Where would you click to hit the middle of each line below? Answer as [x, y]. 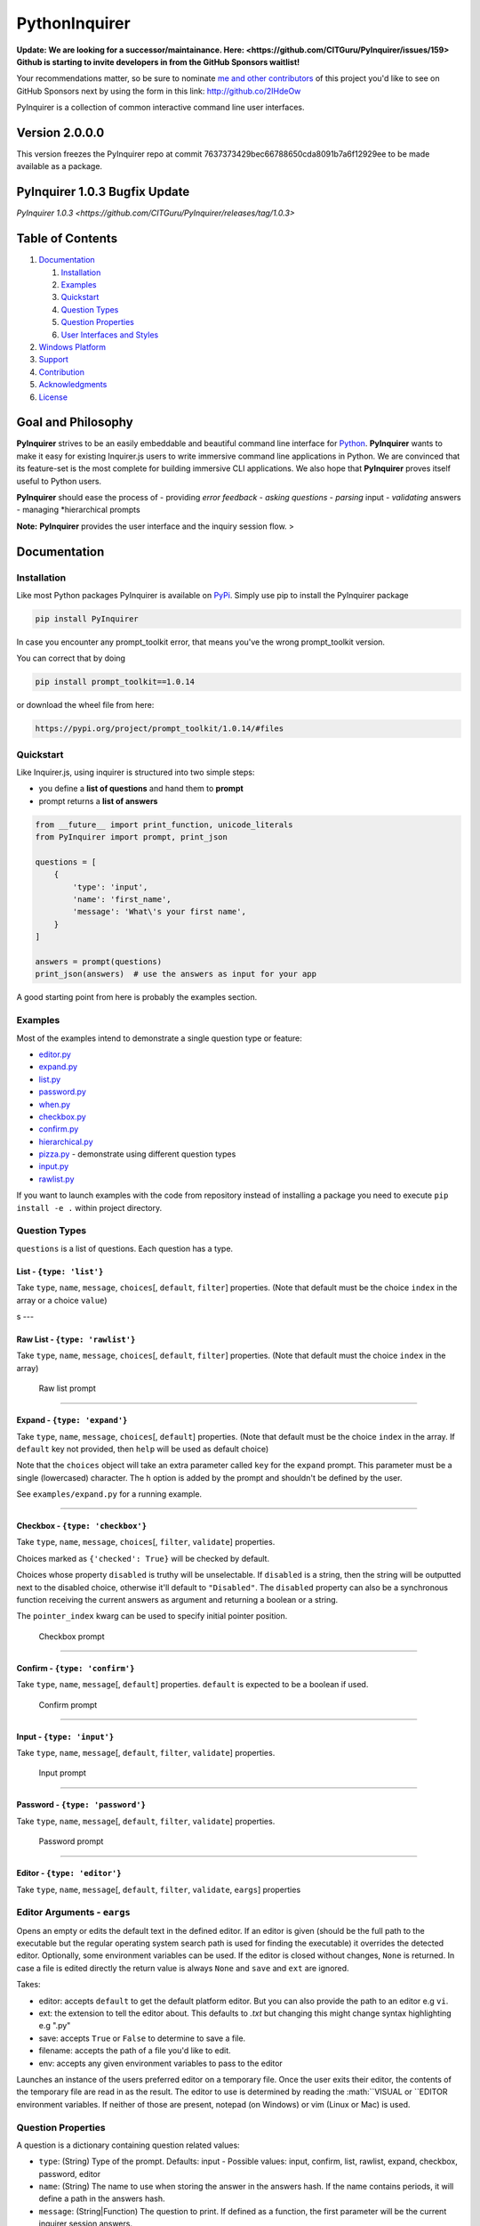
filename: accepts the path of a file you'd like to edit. [135, 2051]
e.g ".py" [55, 2026]
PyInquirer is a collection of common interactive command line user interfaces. [160, 108]
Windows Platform [72, 346]
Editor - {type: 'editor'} [69, 1873]
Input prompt [62, 1773]
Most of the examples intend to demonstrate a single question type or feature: [159, 1038]
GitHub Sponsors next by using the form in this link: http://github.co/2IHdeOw [159, 91]
